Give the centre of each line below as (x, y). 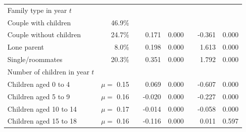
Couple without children (44, 34)
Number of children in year (49, 71)
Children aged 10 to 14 (42, 108)
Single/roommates (35, 59)
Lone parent (26, 47)
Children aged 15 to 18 (42, 121)
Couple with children (39, 22)
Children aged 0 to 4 (39, 84)
